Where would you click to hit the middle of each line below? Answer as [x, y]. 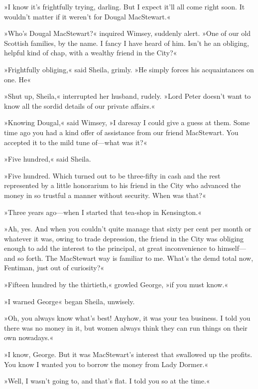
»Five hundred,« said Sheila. [48, 159]
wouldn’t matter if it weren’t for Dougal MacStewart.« [87, 16]
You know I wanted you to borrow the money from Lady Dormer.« [106, 364]
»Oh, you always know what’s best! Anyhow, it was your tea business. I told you [127, 318]
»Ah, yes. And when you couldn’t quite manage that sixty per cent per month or [128, 229]
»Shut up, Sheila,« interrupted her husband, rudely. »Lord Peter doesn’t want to [128, 96]
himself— [232, 248]
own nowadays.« [29, 337]
